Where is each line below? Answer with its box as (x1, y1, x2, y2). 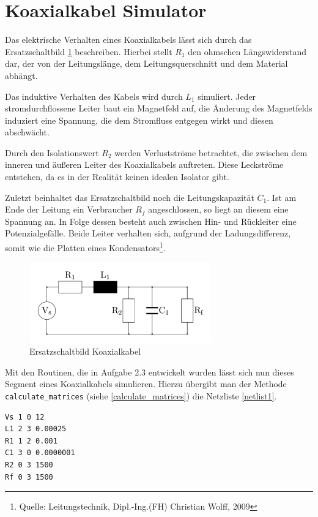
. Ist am (267, 191, 297, 203)
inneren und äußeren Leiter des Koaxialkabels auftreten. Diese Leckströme (5, 158, 284, 171)
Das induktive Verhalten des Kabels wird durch (5, 89, 183, 102)
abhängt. (5, 69, 38, 81)
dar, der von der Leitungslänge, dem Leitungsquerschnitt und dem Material (5, 57, 288, 70)
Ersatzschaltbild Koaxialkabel (29, 345, 141, 358)
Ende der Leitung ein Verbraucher (5, 203, 133, 216)
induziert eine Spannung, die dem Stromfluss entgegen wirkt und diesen (5, 113, 273, 126)
